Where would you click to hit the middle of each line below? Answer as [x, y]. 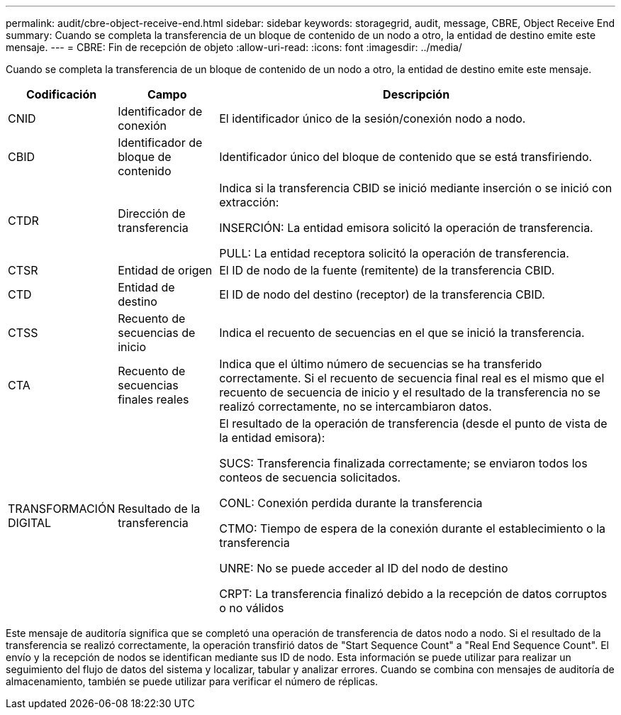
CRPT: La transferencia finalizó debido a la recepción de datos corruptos [413, 594]
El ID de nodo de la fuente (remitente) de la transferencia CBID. [387, 270]
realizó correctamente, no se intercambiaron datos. [356, 406]
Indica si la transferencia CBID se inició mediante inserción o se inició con [416, 188]
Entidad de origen [165, 270]
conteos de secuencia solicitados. [310, 477]
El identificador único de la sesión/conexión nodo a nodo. [373, 118]
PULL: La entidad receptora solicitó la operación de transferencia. [394, 253]
